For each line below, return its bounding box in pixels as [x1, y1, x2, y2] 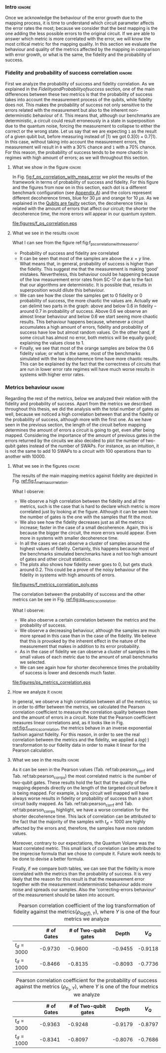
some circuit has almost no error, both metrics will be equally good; [19, 335, 157, 341]
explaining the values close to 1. [19, 340, 85, 346]
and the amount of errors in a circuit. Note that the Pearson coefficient [12, 714, 156, 720]
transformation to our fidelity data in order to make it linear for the [12, 742, 146, 748]
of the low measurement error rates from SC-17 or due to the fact [19, 277, 153, 282]
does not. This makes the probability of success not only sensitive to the [5, 102, 153, 108]
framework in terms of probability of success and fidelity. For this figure [12, 179, 159, 185]
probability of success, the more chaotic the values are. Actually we [19, 298, 158, 304]
